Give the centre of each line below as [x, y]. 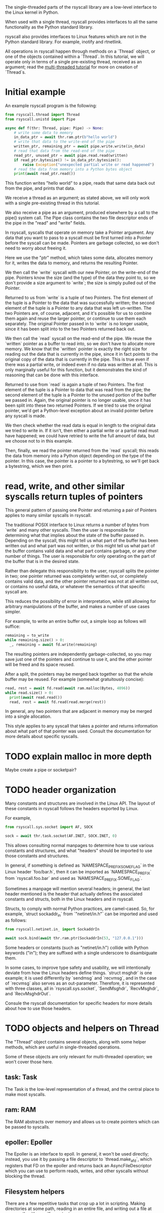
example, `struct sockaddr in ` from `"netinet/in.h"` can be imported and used [82, 915]
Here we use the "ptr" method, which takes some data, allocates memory [79, 258]
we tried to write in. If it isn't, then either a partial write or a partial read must [82, 431]
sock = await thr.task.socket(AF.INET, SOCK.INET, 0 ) [61, 836]
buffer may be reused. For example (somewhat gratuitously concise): [75, 679]
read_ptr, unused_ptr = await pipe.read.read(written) [71, 155]
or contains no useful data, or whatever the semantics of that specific [75, 587]
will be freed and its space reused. [40, 664]
